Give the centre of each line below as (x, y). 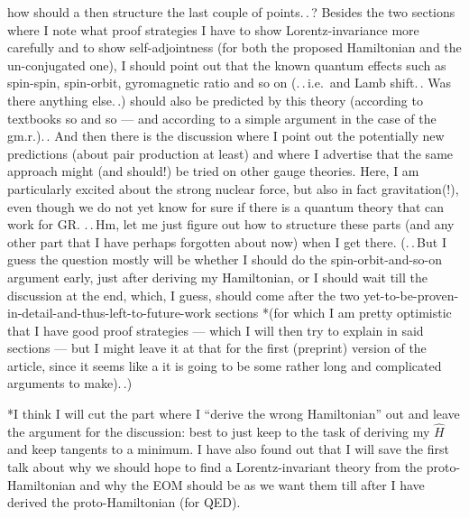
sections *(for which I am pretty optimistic (333, 313)
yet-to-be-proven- (411, 295)
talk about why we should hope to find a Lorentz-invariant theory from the (215, 467)
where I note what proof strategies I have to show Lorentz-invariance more (213, 29)
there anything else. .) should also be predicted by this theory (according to (215, 100)
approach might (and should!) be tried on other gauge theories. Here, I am (213, 171)
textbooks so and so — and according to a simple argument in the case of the (222, 118)
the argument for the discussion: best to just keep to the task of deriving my (219, 431)
